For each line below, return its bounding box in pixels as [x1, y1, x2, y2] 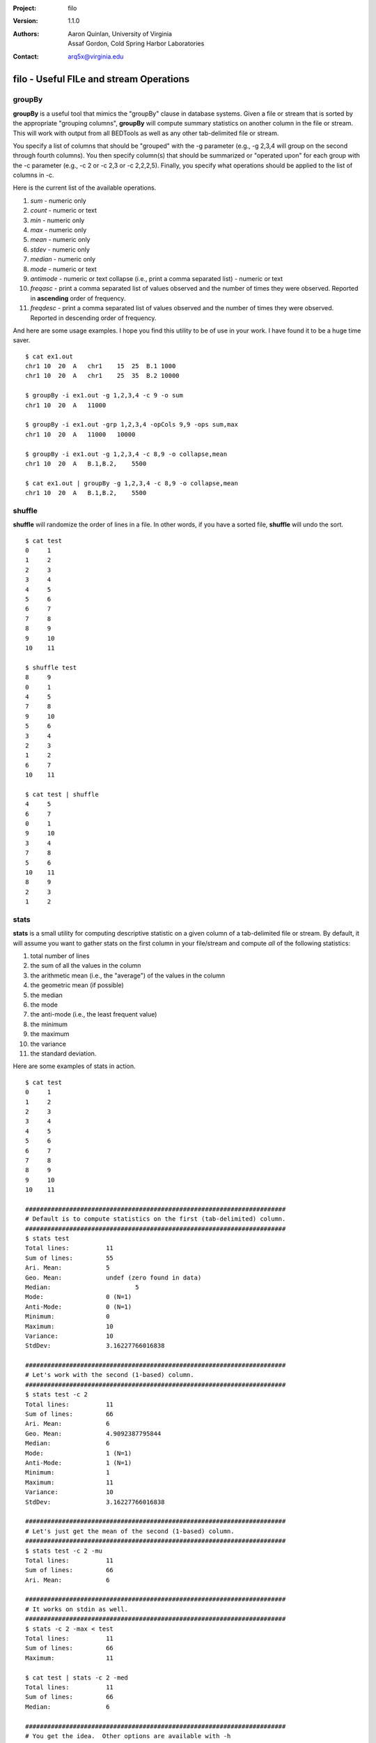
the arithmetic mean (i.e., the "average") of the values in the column [30, 971, 226, 980]
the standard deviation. [30, 1049, 97, 1058]
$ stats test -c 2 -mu [25, 1546, 103, 1555]
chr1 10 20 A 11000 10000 [25, 430, 136, 439]
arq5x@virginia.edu [68, 52, 124, 61]
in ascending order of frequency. [30, 294, 126, 303]
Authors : [13, 29, 40, 38]
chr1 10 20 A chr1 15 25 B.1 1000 [25, 363, 176, 370]
